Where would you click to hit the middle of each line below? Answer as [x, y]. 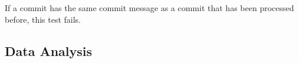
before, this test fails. [43, 19]
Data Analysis [49, 50]
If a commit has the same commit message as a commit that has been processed [149, 8]
